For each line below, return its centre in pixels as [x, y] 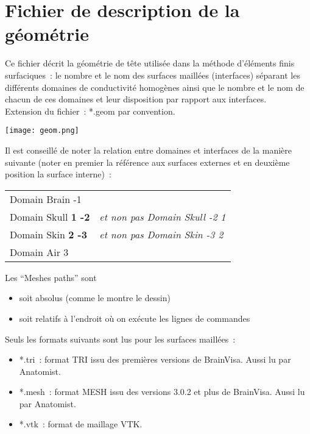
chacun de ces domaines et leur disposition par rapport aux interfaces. [136, 99]
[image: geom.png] [42, 131]
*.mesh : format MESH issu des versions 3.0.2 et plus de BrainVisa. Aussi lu [162, 392]
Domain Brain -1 [46, 199]
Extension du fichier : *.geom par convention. [90, 111]
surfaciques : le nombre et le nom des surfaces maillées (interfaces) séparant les [153, 75]
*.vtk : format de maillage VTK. [81, 424]
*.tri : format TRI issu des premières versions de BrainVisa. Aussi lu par [155, 359]
